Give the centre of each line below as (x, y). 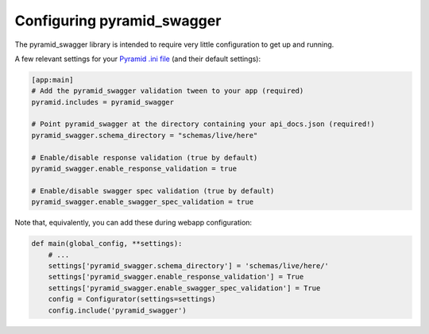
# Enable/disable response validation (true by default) (145, 157)
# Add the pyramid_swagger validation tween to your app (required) (168, 91)
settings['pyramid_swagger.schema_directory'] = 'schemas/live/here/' (189, 265)
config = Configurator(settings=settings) (132, 299)
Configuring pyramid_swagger (118, 21)
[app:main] (52, 80)
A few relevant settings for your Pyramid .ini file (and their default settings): (138, 59)
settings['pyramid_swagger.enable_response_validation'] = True (176, 277)
